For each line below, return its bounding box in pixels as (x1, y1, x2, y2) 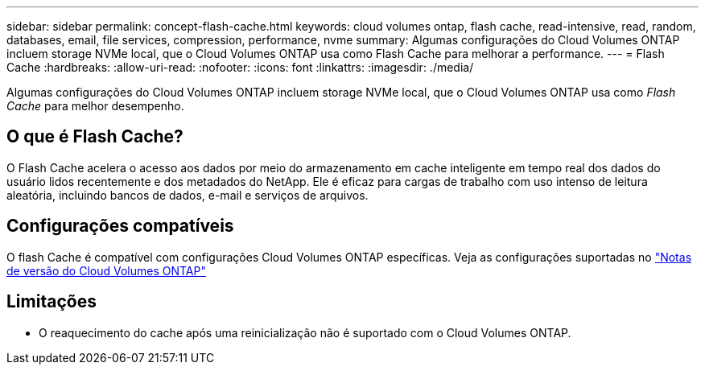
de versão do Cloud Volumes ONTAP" (6, 263, 206, 278)
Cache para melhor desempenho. (6, 99, 184, 113)
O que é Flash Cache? (6, 126, 183, 147)
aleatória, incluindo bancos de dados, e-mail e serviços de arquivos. (6, 188, 369, 202)
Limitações (6, 291, 97, 312)
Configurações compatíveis (6, 216, 234, 237)
